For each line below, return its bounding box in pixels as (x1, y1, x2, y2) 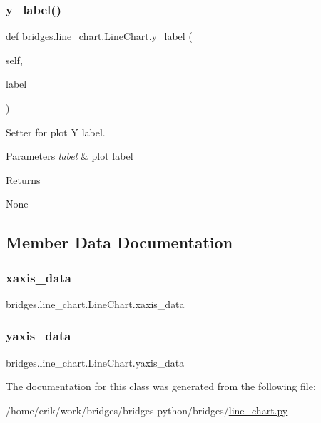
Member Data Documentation (6, 231, 233, 253)
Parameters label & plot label (6, 148, 133, 163)
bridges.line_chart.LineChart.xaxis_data (6, 296, 185, 311)
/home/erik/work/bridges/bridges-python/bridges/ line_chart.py (6, 402, 288, 417)
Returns (6, 172, 41, 187)
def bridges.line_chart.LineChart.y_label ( (6, 29, 193, 44)
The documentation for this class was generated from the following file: (6, 379, 316, 394)
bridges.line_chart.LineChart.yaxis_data (6, 355, 185, 370)
